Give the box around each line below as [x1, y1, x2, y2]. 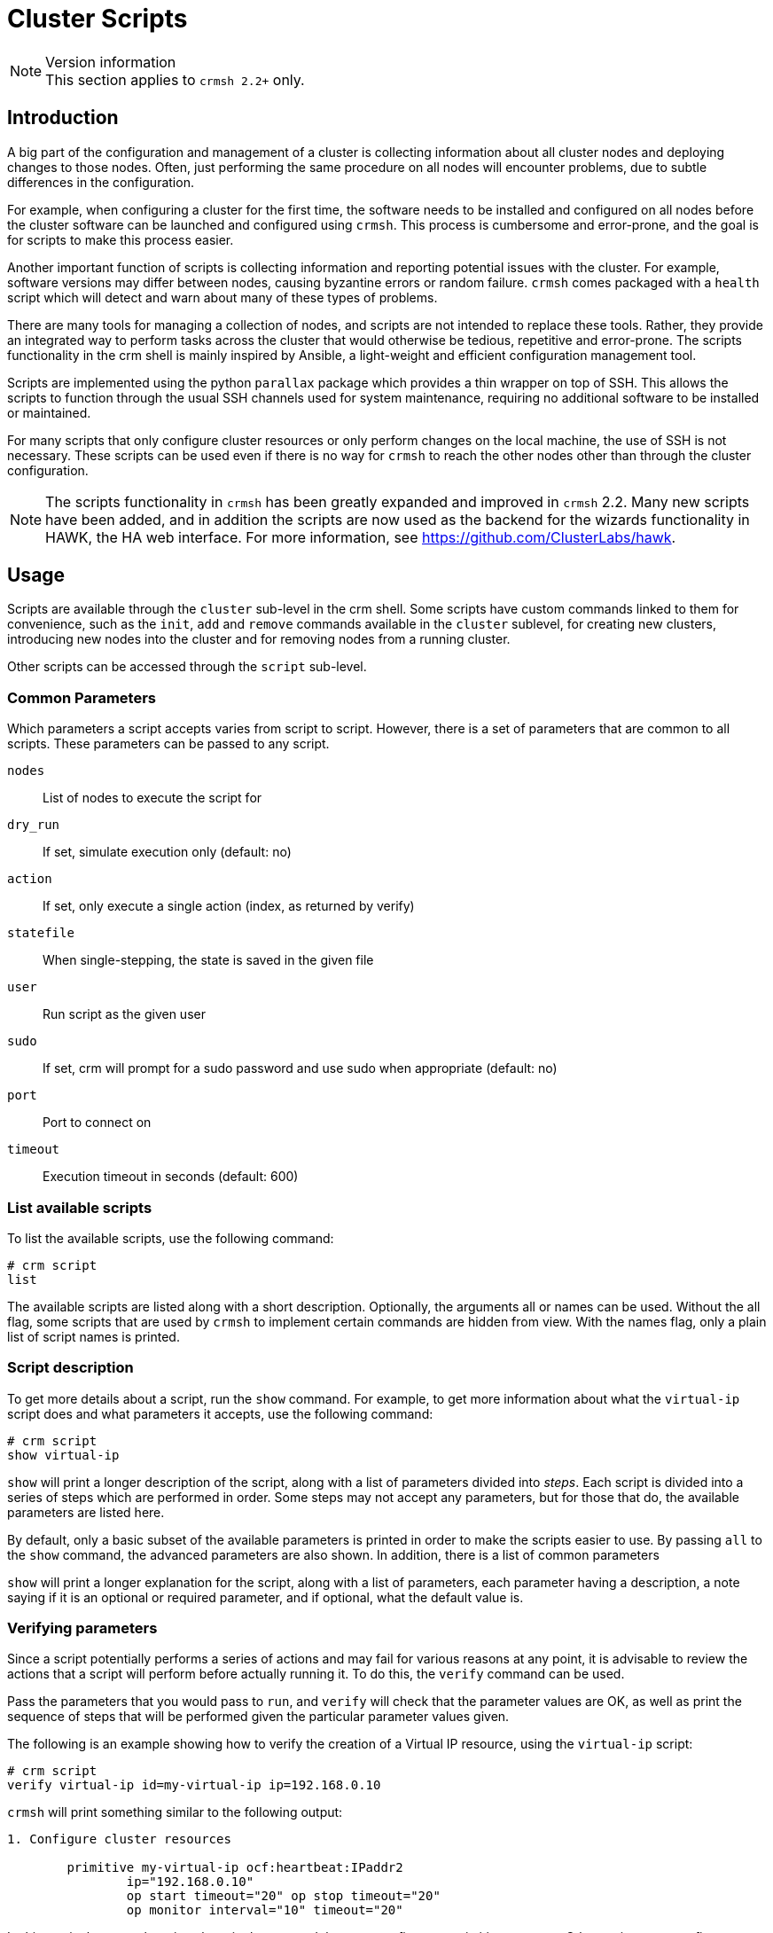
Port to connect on [43, 1115, 152, 1131]
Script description [7, 1358, 134, 1377]
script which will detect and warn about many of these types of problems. [7, 289, 438, 305]
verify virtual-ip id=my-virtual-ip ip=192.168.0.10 [7, 1778, 381, 1793]
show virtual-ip [7, 1447, 120, 1462]
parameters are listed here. [7, 1504, 165, 1520]
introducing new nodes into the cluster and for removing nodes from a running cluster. [7, 631, 511, 647]
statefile [7, 926, 74, 941]
